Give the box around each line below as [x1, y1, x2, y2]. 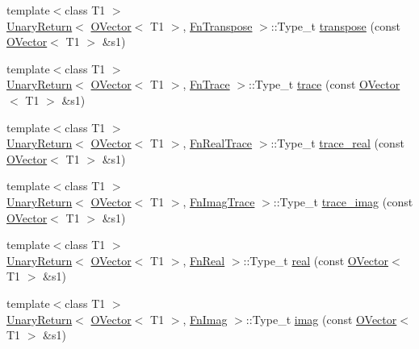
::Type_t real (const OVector [243, 251, 389, 268]
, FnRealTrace [182, 135, 253, 152]
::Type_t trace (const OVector [249, 76, 400, 93]
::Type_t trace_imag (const [273, 193, 413, 210]
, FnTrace [182, 76, 230, 93]
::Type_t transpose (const [270, 17, 400, 34]
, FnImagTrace [182, 193, 255, 210]
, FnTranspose [182, 17, 253, 34]
